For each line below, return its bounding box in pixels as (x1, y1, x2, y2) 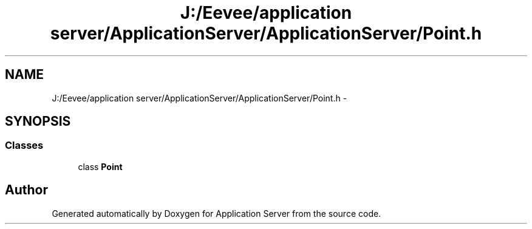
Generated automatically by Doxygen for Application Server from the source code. (52, 208, 381, 219)
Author (5, 182, 48, 198)
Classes (5, 139, 44, 152)
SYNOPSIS (5, 114, 71, 129)
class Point (78, 161, 123, 172)
